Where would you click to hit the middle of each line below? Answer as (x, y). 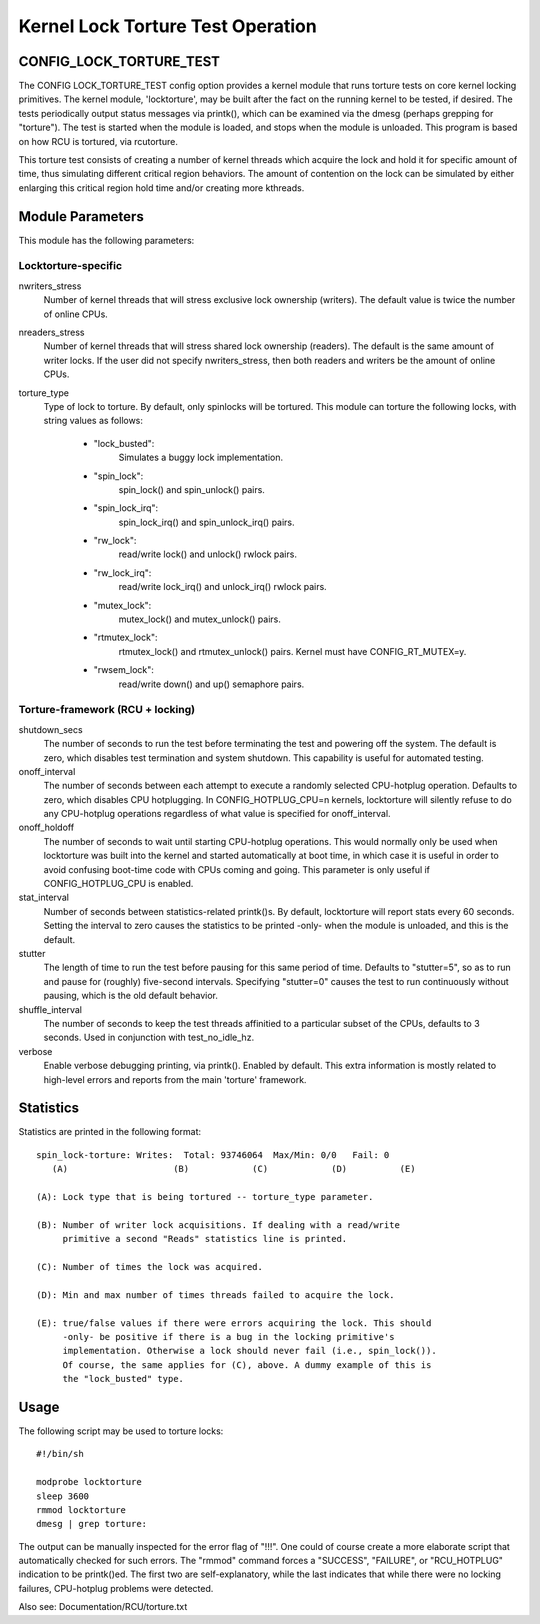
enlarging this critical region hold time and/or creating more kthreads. (161, 187)
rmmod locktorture (81, 1509)
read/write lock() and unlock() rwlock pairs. (207, 554)
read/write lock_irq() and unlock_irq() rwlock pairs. (222, 587)
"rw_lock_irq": (122, 572)
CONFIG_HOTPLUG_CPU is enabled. (118, 884)
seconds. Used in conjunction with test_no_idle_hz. (149, 1037)
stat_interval (44, 897)
